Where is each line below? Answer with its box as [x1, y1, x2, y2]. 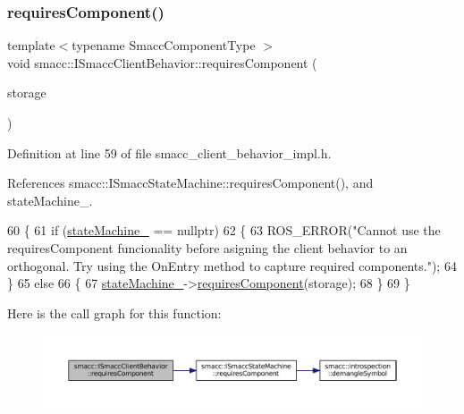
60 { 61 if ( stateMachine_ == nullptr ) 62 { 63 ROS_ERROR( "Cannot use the [7, 221, 441, 240]
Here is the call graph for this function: [7, 303, 222, 322]
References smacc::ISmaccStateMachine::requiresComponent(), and [7, 173, 374, 192]
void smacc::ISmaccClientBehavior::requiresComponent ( [7, 53, 317, 72]
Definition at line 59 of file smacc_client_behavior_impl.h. [7, 143, 332, 162]
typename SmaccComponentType [72, 36, 256, 55]
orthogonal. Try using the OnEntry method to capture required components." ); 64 [7, 256, 457, 275]
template [7, 36, 55, 55]
